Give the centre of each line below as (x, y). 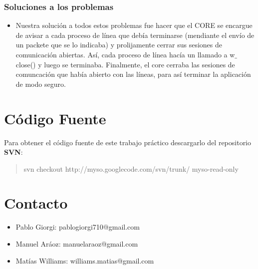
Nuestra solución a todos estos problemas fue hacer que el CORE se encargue (134, 25)
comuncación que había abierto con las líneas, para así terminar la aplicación (133, 74)
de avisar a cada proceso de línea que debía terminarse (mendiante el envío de (135, 35)
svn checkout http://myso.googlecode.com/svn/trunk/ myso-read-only (131, 168)
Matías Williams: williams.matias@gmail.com (85, 260)
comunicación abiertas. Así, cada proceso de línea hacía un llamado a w (125, 54)
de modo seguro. (41, 84)
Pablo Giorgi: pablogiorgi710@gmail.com (78, 227)
